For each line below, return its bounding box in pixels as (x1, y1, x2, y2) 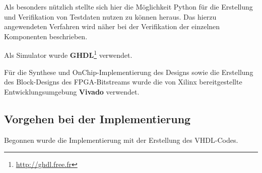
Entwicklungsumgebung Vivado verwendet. (4, 86, 140, 97)
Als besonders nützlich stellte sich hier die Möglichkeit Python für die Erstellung (4, 2, 253, 12)
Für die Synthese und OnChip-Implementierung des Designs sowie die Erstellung (4, 66, 253, 77)
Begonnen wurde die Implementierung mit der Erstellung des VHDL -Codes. (4, 134, 238, 145)
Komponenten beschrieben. (4, 31, 88, 41)
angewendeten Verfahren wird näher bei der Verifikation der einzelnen (4, 21, 220, 32)
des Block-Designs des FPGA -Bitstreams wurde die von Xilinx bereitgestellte (4, 76, 242, 87)
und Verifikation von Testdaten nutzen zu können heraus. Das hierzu (4, 11, 217, 22)
